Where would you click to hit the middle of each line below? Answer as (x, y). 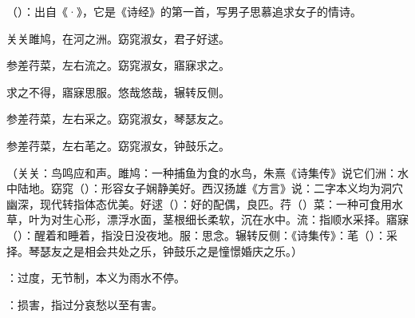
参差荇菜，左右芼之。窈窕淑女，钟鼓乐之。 (118, 145)
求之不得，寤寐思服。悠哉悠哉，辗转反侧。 (118, 91)
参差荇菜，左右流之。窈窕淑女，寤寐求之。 (118, 65)
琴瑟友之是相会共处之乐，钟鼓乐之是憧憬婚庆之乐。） (165, 250)
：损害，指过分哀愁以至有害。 (85, 304)
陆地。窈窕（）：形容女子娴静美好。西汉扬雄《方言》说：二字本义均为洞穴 (210, 188)
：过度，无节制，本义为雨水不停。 (96, 278)
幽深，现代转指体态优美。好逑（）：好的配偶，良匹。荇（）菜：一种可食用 (199, 203)
